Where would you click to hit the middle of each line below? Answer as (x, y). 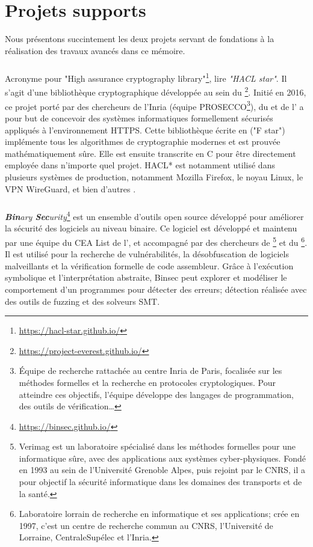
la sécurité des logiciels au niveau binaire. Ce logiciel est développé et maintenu (151, 228)
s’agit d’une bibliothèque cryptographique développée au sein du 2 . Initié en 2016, (156, 91)
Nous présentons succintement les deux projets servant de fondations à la (140, 39)
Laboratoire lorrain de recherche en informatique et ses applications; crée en (159, 514)
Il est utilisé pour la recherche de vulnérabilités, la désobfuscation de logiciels (147, 254)
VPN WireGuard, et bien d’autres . (70, 188)
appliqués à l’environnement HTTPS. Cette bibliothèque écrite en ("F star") (145, 130)
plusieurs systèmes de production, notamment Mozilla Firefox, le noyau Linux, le (154, 176)
